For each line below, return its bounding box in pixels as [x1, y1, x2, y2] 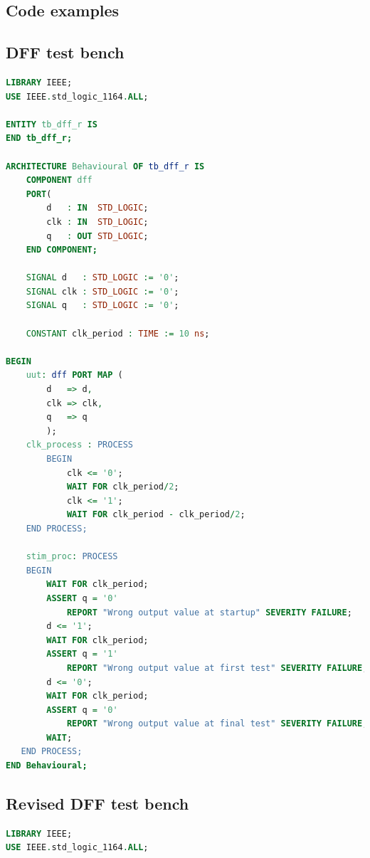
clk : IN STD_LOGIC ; [46, 216, 149, 227]
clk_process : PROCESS [26, 440, 134, 450]
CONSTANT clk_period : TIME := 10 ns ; [26, 328, 210, 339]
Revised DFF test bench [6, 793, 189, 815]
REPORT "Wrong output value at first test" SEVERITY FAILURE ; [66, 662, 368, 673]
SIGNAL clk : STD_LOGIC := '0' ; [26, 286, 179, 297]
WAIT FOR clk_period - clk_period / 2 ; [66, 509, 245, 520]
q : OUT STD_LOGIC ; [46, 231, 149, 241]
